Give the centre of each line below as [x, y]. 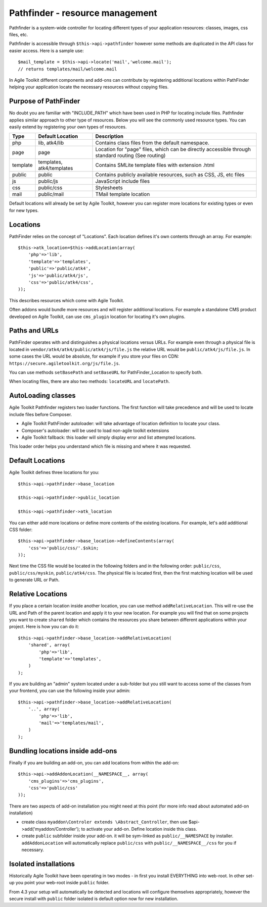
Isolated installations [42, 864]
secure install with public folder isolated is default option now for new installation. [94, 899]
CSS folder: [21, 530]
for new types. [24, 210]
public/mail [51, 194]
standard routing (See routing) [130, 156]
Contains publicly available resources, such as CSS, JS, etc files [170, 175]
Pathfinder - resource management [83, 13]
